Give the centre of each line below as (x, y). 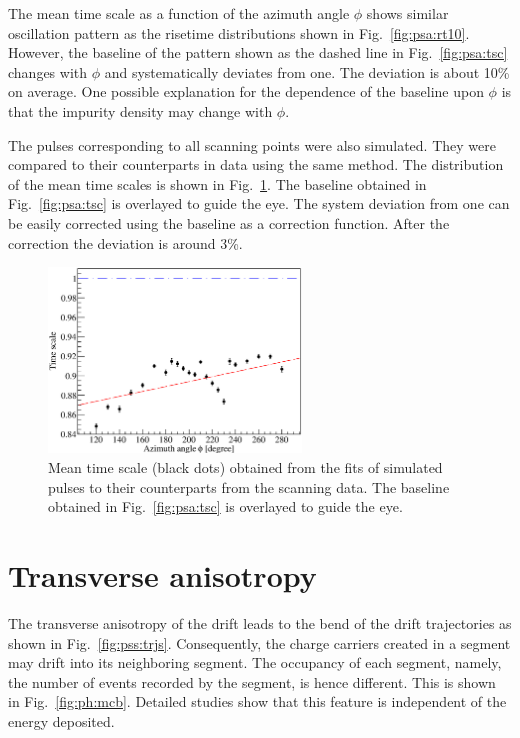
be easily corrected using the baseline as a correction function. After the (229, 222)
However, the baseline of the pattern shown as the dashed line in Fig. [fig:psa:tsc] (258, 52)
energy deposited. (61, 720)
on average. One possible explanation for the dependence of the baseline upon (246, 91)
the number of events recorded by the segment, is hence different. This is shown (252, 681)
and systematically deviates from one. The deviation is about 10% (307, 71)
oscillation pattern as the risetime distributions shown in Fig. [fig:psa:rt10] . (239, 32)
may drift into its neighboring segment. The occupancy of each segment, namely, (255, 662)
